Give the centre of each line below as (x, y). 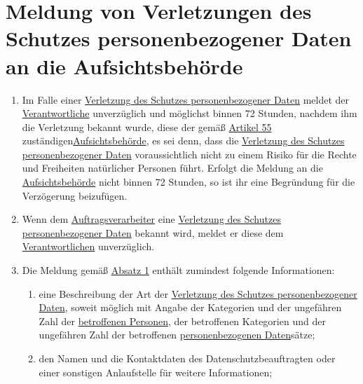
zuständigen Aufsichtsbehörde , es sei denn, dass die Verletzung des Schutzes (183, 140)
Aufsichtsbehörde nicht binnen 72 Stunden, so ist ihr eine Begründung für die (189, 182)
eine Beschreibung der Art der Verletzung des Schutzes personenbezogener (198, 293)
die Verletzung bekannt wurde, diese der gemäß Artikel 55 (147, 126)
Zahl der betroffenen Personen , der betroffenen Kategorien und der (182, 321)
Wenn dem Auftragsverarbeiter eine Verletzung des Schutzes (151, 219)
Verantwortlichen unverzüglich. (88, 246)
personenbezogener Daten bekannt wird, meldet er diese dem (153, 232)
